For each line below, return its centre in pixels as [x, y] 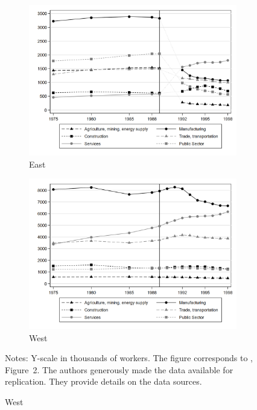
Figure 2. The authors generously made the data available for [119, 369]
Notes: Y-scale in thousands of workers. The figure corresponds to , [129, 358]
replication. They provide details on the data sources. [103, 381]
